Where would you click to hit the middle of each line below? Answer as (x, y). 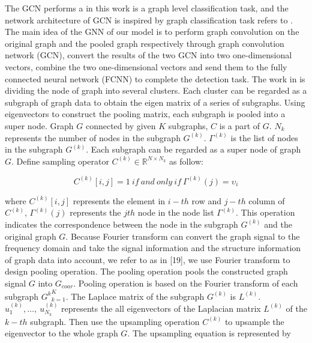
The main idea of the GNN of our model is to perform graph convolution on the (152, 32)
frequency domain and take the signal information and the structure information (153, 248)
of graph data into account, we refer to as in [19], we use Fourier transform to (148, 259)
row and (206, 200)
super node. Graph (39, 125)
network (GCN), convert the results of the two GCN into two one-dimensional (148, 55)
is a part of (240, 125)
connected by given (121, 125)
